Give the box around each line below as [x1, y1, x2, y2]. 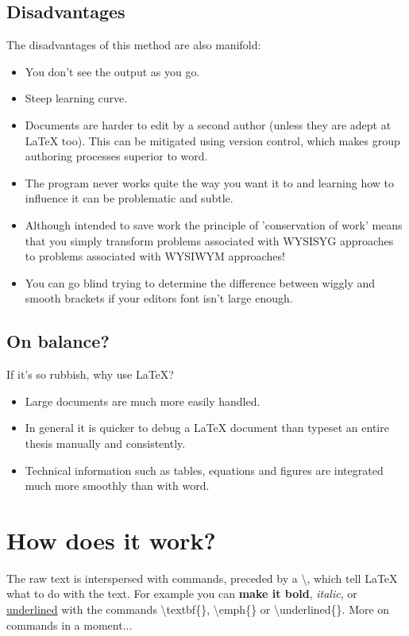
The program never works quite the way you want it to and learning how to [25, 174, 394, 191]
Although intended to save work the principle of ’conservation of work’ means [25, 216, 403, 233]
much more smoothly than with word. [25, 477, 210, 494]
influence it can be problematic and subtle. [25, 190, 233, 206]
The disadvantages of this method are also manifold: [6, 37, 261, 53]
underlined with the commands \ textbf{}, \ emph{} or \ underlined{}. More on [6, 601, 390, 617]
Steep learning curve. [25, 90, 128, 106]
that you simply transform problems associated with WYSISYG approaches [25, 232, 394, 249]
